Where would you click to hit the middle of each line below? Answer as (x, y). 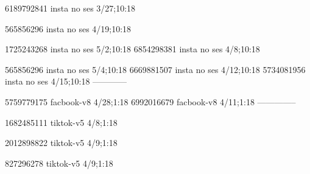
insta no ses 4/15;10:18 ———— (66, 81)
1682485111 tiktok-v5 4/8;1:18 (61, 122)
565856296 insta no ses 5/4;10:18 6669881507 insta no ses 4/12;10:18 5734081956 (155, 69)
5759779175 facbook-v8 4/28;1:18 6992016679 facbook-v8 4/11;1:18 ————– (150, 101)
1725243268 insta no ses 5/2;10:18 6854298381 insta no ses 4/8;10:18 (132, 49)
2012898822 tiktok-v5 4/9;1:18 (61, 143)
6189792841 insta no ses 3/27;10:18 (70, 8)
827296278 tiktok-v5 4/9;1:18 (59, 163)
